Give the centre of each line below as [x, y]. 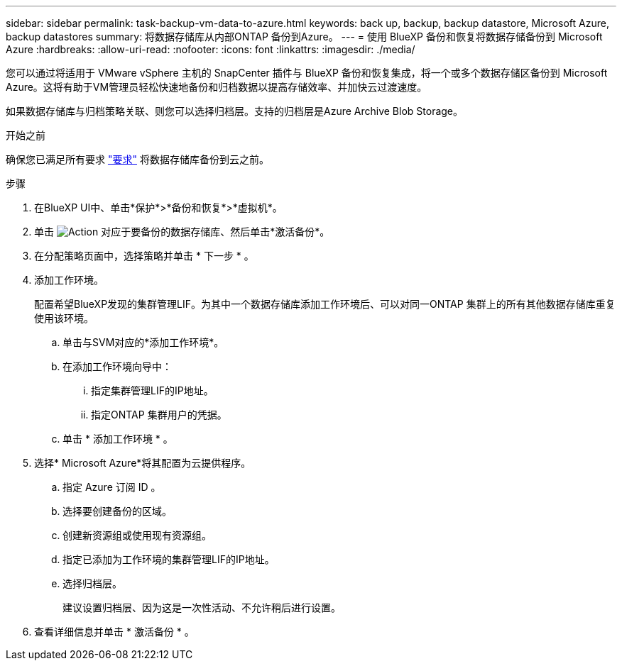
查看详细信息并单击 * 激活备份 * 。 [114, 632]
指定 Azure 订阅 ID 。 [112, 487]
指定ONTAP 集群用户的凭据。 [159, 415]
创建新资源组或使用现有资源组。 [137, 535]
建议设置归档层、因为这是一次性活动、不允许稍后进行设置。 [202, 607]
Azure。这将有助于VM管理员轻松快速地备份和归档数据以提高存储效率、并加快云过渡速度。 [217, 87]
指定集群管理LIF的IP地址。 [152, 390]
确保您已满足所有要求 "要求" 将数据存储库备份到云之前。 [137, 159]
